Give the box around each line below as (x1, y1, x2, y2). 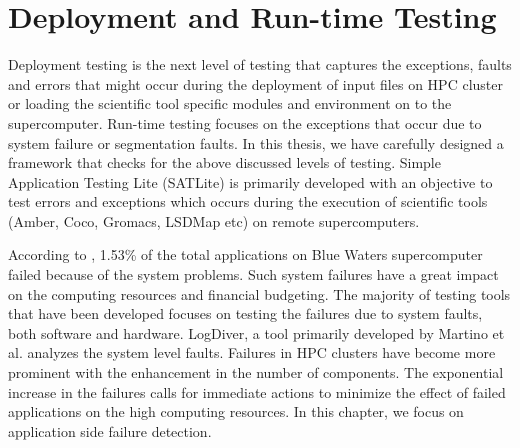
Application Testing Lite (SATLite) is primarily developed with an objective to (8, 171, 493, 192)
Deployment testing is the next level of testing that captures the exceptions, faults (8, 54, 512, 75)
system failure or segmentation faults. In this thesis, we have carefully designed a (8, 132, 504, 153)
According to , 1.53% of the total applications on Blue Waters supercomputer (8, 244, 483, 265)
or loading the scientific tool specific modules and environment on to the (8, 93, 452, 114)
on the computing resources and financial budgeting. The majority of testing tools (8, 283, 511, 304)
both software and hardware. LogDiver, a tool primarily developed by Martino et (8, 322, 505, 343)
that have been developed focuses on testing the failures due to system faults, (8, 303, 483, 324)
